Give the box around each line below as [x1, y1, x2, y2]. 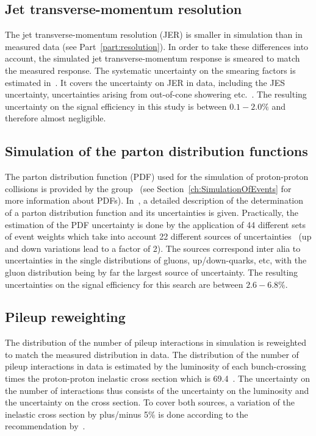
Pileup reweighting [5, 307, 126, 326]
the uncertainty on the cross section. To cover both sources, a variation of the [5, 396, 295, 409]
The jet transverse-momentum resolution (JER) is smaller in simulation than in [5, 28, 303, 41]
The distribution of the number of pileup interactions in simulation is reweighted [5, 336, 307, 349]
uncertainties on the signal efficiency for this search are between [5, 277, 243, 290]
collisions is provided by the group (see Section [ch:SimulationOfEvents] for [5, 182, 292, 195]
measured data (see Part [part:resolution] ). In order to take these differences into [5, 40, 309, 52]
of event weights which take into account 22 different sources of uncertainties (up [5, 230, 312, 243]
